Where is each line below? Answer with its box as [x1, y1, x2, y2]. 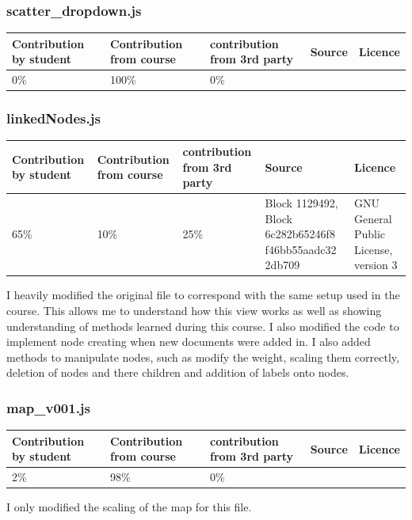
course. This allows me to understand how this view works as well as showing [6, 302, 382, 319]
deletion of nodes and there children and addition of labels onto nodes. [6, 364, 349, 381]
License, [353, 241, 393, 257]
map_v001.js [6, 397, 91, 417]
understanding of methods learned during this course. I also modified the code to [6, 317, 399, 334]
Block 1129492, [265, 195, 338, 211]
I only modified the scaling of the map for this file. [6, 499, 252, 515]
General [353, 210, 392, 226]
